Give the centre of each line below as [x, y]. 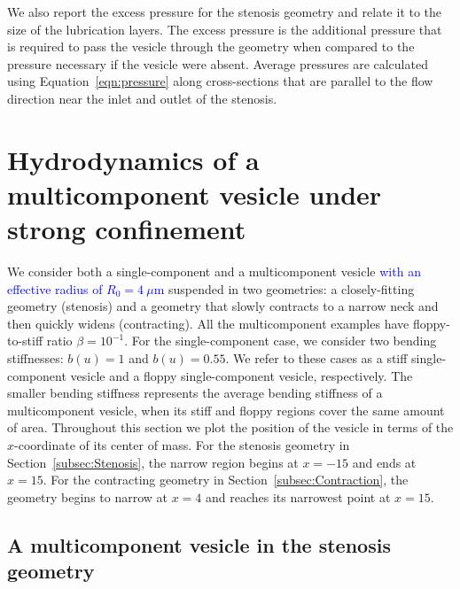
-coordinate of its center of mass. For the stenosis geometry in [182, 445]
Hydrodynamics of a [133, 159]
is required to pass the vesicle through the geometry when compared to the [211, 46]
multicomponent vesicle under [195, 194]
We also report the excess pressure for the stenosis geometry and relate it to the [225, 12]
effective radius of [55, 288]
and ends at [384, 462]
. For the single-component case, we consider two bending [281, 341]
